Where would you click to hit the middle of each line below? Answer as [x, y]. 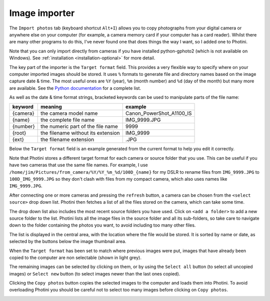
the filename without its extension [80, 133]
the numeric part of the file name [79, 126]
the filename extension [67, 140]
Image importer [42, 13]
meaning [51, 107]
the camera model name [69, 113]
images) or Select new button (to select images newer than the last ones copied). [95, 274]
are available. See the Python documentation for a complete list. [75, 88]
